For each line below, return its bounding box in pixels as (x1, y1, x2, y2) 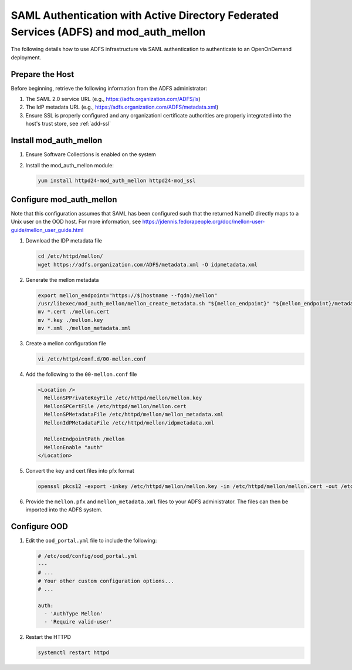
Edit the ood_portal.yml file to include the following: (25, 537, 157, 544)
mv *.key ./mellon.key (38, 317, 103, 323)
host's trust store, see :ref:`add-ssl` (25, 120, 111, 127)
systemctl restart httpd (38, 649, 110, 656)
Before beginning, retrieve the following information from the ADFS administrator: (11, 85, 208, 92)
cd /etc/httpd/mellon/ (38, 253, 103, 260)
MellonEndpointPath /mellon (44, 436, 125, 443)
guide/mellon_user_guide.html (11, 226, 84, 233)
